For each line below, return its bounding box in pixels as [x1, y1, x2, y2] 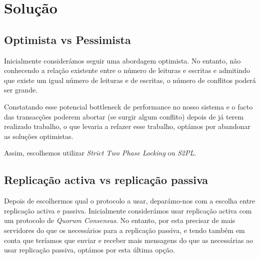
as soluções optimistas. [4, 130, 73, 141]
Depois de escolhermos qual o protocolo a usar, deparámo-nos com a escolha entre [4, 195, 255, 206]
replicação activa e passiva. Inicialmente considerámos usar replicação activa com [4, 205, 252, 215]
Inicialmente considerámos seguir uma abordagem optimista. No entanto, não [4, 55, 241, 65]
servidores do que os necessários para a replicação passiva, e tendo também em [4, 224, 245, 235]
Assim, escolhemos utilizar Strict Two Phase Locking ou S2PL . [4, 147, 196, 158]
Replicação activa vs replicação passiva [4, 172, 208, 187]
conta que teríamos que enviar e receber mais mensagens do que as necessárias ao [4, 234, 253, 245]
